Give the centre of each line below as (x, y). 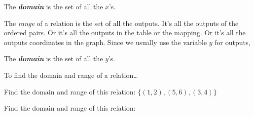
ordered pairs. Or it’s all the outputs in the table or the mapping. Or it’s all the (125, 33)
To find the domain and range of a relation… (71, 75)
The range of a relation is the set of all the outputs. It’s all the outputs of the (121, 23)
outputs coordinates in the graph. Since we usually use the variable (106, 42)
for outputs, (233, 42)
